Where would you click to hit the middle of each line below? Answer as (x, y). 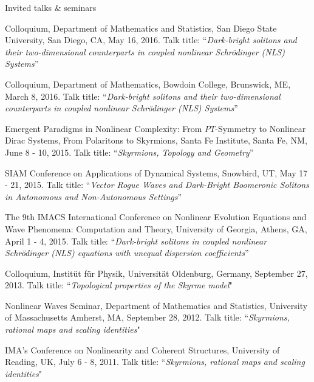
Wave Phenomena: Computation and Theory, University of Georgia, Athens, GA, (156, 228)
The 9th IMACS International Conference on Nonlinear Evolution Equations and (156, 217)
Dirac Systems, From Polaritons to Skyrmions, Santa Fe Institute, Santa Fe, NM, (156, 140)
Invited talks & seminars (51, 7)
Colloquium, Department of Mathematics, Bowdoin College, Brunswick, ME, (148, 84)
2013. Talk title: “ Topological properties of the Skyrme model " (119, 285)
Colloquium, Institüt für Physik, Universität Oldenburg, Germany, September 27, (156, 273)
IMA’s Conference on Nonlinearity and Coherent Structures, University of (142, 349)
